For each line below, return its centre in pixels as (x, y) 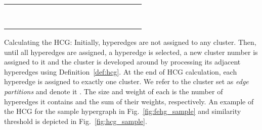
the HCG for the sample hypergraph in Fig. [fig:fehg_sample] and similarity (123, 111)
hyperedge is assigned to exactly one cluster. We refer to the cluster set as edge (126, 81)
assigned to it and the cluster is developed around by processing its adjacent (122, 62)
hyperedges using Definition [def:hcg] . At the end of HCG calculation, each (121, 71)
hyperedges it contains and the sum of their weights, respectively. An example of (129, 101)
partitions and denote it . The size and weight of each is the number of (114, 91)
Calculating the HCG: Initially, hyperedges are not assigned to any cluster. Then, (130, 42)
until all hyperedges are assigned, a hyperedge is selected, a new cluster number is (131, 52)
